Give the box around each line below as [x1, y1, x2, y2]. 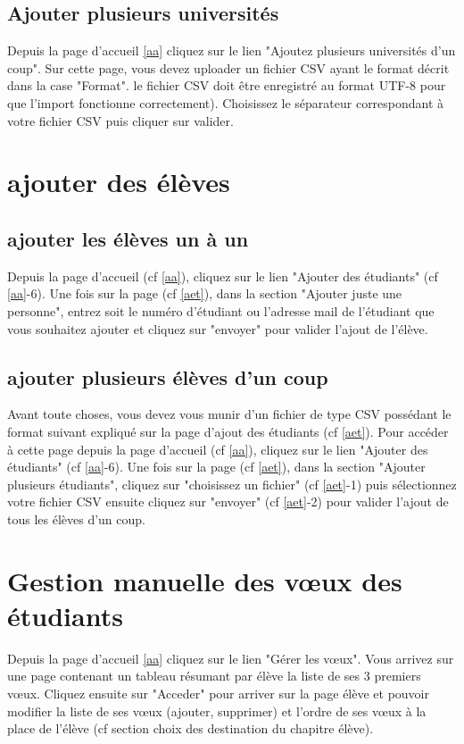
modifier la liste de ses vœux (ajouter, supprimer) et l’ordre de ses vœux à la [7, 701, 427, 720]
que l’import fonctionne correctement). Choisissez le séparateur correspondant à [7, 93, 444, 112]
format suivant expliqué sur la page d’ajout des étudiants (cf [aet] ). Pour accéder [7, 422, 449, 440]
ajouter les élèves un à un [7, 224, 249, 252]
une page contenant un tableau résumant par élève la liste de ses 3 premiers [7, 666, 421, 685]
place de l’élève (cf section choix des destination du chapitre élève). [7, 719, 374, 738]
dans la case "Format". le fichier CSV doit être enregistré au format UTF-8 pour [7, 76, 446, 95]
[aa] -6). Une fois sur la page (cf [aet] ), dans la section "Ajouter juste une [7, 284, 402, 303]
